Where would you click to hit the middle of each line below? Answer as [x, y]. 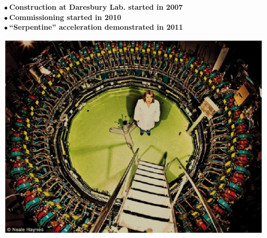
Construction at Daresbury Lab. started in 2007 [96, 7]
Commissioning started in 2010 [65, 17]
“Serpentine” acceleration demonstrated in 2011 [96, 27]
